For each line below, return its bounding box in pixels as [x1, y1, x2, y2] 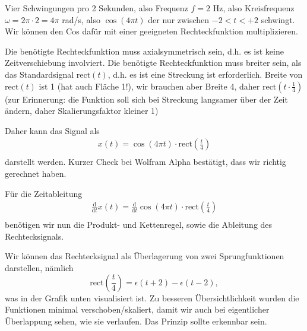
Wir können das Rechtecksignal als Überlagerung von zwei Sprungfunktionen [5, 250, 284, 262]
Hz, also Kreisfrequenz [213, 2, 295, 14]
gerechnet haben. [5, 167, 67, 179]
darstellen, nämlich [5, 262, 74, 274]
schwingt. [261, 13, 295, 26]
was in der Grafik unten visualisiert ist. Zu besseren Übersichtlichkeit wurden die [5, 291, 299, 304]
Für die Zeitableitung [5, 187, 83, 199]
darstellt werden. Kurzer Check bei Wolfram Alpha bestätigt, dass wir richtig [5, 155, 286, 168]
